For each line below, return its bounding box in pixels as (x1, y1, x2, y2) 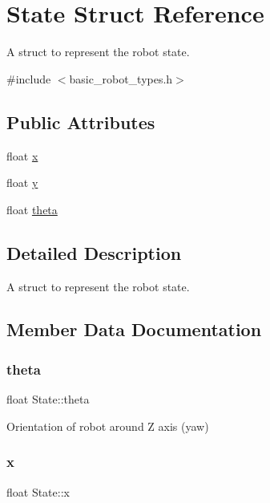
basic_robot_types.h (69, 70, 173, 87)
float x (6, 147, 38, 164)
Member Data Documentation (6, 317, 262, 342)
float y (6, 174, 38, 191)
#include (6, 70, 51, 87)
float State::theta (6, 391, 90, 408)
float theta (6, 201, 58, 217)
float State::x (6, 483, 70, 500)
